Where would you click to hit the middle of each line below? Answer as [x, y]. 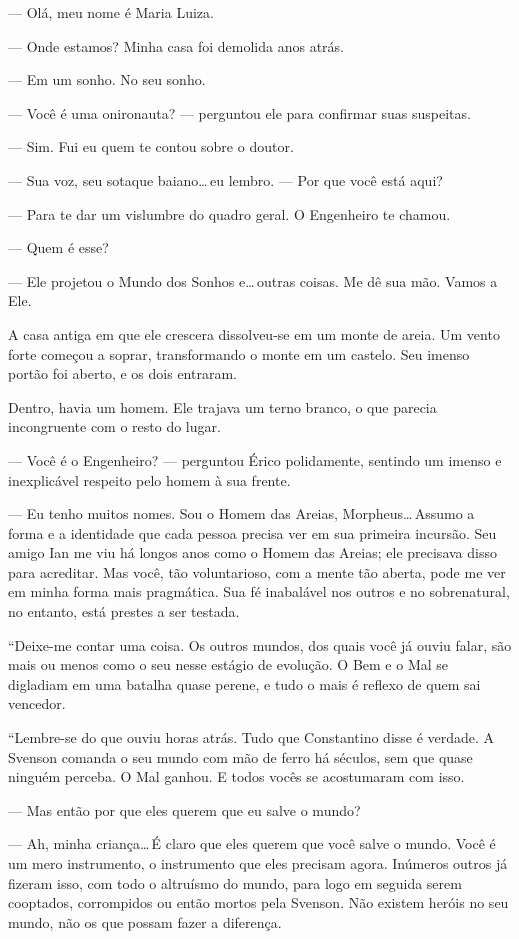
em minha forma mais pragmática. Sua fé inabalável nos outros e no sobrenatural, [259, 591]
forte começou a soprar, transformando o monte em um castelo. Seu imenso [239, 353]
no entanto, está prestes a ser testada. [124, 611]
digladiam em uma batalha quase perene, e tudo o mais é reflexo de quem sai [244, 683]
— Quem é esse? [58, 247]
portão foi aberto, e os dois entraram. [122, 373]
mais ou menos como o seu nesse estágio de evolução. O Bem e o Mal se [228, 664]
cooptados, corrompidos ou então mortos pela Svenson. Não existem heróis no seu [258, 902]
